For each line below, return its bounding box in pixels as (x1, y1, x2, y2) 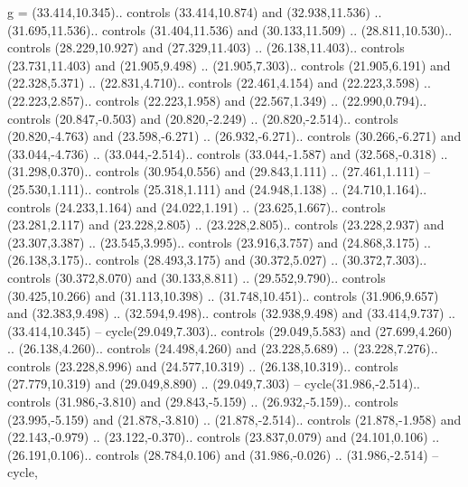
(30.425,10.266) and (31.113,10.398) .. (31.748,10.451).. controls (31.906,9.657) (7, 286, 439, 304)
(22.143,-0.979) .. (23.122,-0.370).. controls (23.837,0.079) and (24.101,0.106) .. (7, 427, 440, 446)
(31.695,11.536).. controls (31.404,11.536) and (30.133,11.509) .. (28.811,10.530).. (7, 20, 453, 39)
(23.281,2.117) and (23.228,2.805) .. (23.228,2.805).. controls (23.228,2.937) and (7, 215, 445, 234)
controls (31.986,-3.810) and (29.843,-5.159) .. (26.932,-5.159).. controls (7, 392, 398, 411)
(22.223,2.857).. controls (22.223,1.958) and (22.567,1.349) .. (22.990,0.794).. (7, 90, 427, 109)
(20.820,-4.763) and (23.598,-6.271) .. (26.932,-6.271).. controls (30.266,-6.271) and (7, 126, 462, 145)
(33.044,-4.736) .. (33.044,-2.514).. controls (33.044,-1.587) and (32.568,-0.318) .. (7, 144, 448, 163)
